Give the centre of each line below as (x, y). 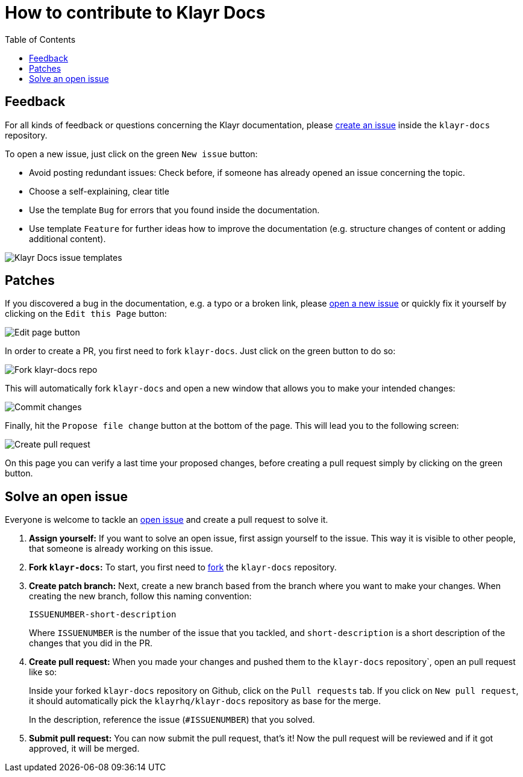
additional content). (67, 239)
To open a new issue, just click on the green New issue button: (131, 154)
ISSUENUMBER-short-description (103, 615)
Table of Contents (40, 39)
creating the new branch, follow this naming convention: (140, 596)
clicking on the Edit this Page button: (86, 314)
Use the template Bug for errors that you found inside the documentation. (174, 210)
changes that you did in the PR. (91, 643)
